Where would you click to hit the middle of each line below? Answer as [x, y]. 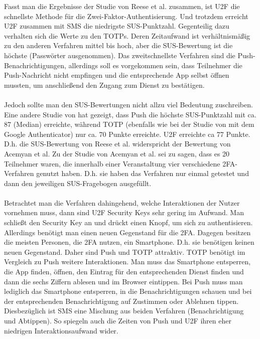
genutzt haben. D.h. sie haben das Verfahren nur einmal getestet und [143, 173]
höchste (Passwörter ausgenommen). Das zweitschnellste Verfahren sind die [120, 55]
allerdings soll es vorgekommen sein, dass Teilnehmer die [155, 65]
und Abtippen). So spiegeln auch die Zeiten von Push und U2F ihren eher [118, 320]
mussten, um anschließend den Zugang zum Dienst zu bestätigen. [104, 84]
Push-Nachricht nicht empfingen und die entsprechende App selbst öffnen [117, 75]
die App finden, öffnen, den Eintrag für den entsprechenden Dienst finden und [124, 272]
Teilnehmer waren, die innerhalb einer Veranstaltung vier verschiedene [112, 163]
